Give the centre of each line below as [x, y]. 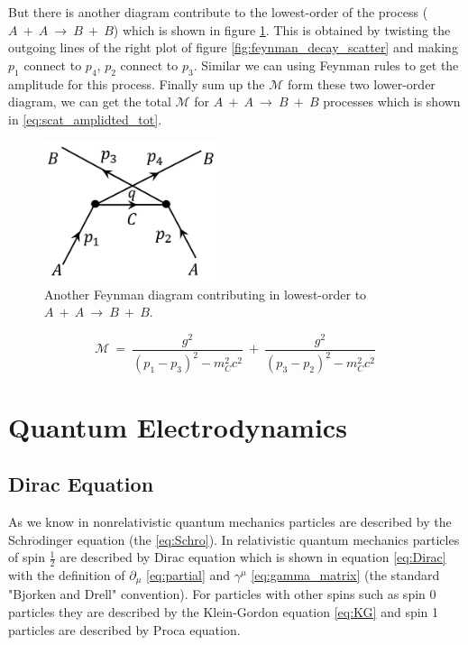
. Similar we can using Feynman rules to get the [326, 64]
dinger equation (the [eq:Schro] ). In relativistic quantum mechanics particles [249, 539]
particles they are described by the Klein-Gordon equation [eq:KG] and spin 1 [224, 612]
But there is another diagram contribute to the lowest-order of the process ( [218, 12]
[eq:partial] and [188, 574]
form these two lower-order [361, 83]
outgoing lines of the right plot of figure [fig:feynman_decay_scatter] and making [233, 47]
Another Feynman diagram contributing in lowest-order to [206, 294]
